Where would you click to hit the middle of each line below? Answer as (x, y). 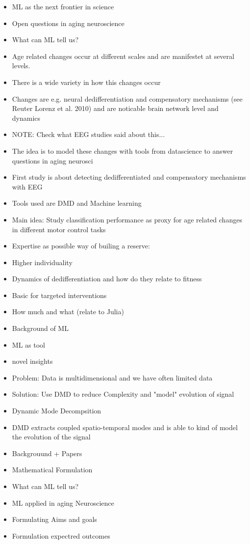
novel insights (32, 361)
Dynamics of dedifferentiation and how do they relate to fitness (107, 279)
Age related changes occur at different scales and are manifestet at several (123, 56)
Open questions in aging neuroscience (68, 23)
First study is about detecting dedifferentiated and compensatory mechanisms (129, 177)
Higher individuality (42, 262)
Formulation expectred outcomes (61, 535)
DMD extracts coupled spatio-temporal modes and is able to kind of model (125, 427)
